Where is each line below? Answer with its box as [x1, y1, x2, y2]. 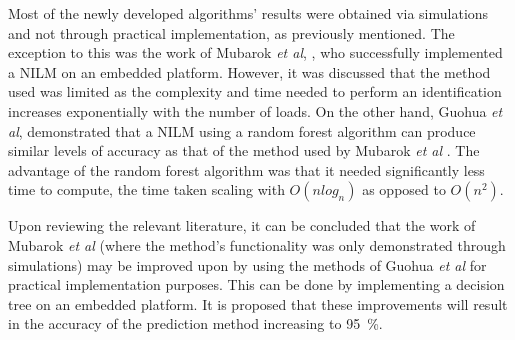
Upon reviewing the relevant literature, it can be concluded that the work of [8, 215, 476, 236]
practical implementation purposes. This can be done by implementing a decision [8, 274, 505, 295]
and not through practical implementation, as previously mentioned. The [8, 22, 455, 43]
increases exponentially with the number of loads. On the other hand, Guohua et [8, 100, 503, 121]
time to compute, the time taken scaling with [8, 179, 285, 200]
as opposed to [362, 179, 446, 200]
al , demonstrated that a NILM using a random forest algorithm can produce [8, 120, 476, 141]
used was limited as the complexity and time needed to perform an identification [8, 81, 502, 102]
